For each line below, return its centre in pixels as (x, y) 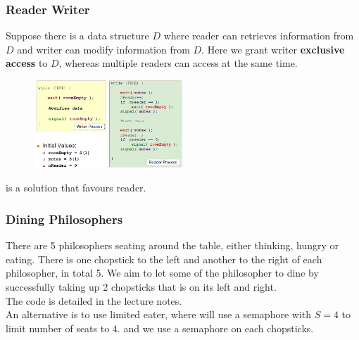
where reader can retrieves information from (259, 36)
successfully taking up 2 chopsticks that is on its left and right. (141, 286)
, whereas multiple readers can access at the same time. (178, 63)
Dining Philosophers (64, 219)
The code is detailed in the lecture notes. (94, 300)
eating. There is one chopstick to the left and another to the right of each (164, 259)
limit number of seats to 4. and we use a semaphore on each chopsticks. (160, 328)
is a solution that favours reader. (76, 188)
